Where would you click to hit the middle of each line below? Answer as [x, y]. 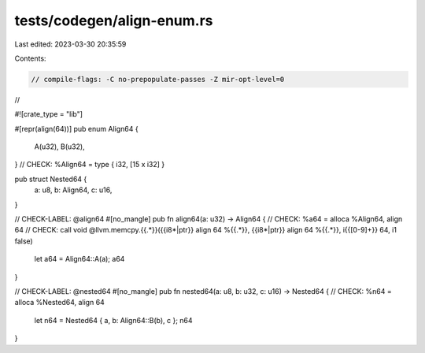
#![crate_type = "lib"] [48, 114]
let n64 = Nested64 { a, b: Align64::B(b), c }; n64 [113, 320]
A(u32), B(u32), [60, 147]
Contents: [30, 58]
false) [24, 241]
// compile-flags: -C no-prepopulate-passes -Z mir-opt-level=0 [158, 79]
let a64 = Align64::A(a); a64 [79, 259]
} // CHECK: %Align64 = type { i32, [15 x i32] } [90, 165]
